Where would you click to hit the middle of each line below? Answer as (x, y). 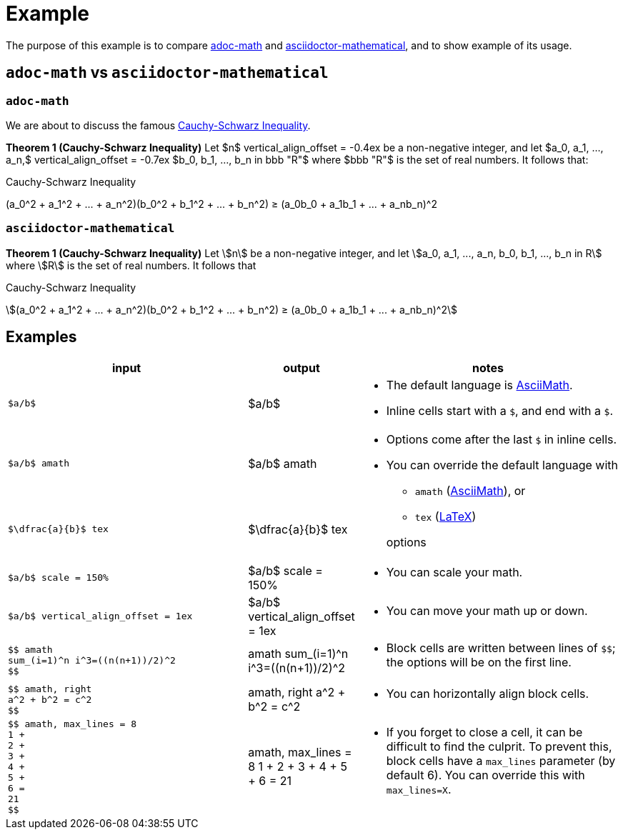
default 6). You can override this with (485, 775)
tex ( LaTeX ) (445, 516)
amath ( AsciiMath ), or (470, 490)
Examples (41, 337)
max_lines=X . (419, 790)
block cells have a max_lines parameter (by (501, 761)
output (301, 367)
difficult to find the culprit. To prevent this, (499, 747)
